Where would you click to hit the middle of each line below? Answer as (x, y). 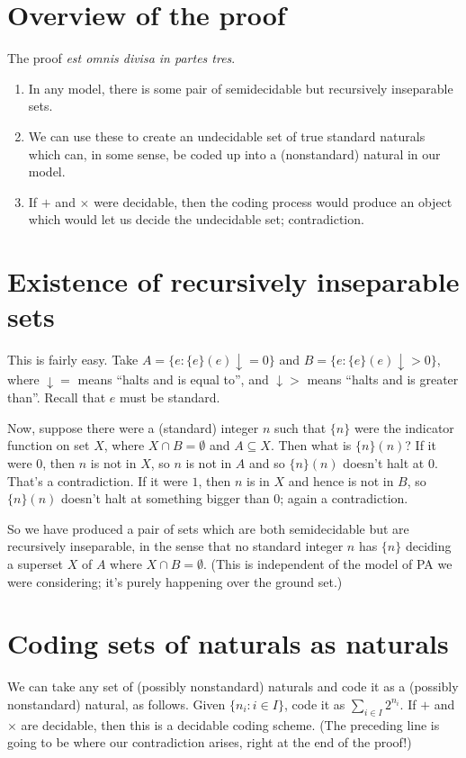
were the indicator (404, 427)
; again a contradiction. (344, 498)
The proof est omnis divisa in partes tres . (121, 58)
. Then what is (311, 445)
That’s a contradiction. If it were (98, 480)
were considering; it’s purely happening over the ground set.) (175, 581)
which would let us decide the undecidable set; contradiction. (196, 219)
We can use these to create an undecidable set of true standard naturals (227, 135)
